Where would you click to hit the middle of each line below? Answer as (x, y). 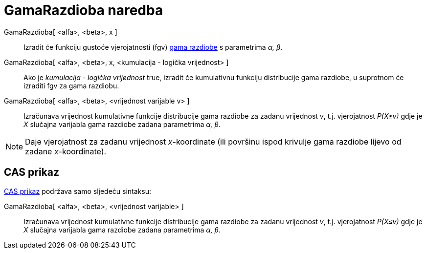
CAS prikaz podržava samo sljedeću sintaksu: (78, 191)
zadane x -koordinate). (66, 151)
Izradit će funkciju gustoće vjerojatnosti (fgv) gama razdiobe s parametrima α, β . (153, 47)
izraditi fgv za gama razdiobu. (71, 85)
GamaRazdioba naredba (84, 10)
